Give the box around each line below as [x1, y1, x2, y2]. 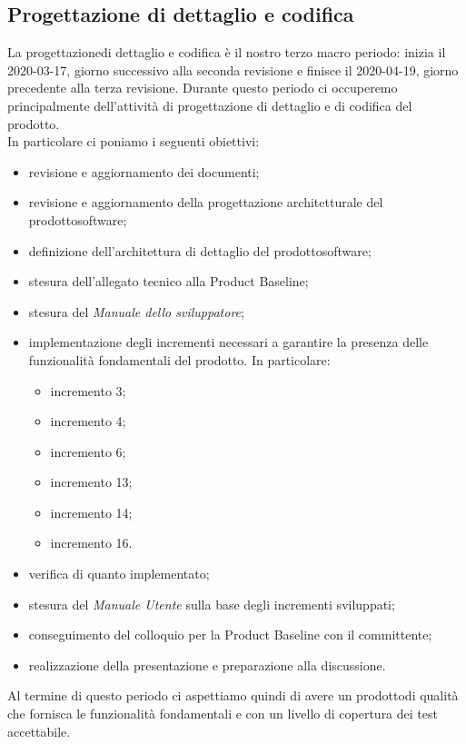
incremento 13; [50, 472, 133, 491]
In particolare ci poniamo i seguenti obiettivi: [7, 132, 260, 151]
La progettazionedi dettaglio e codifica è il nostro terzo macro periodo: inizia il [7, 43, 446, 62]
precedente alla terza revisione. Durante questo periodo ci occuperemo [7, 78, 398, 97]
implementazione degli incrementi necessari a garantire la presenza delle [28, 332, 429, 352]
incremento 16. [50, 533, 133, 552]
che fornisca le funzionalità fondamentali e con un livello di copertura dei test [7, 704, 438, 723]
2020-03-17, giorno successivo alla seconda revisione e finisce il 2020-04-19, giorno [7, 60, 459, 79]
